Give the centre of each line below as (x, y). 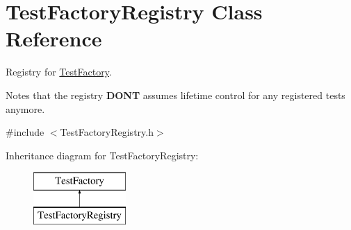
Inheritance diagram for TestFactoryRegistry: (102, 155)
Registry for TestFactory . (59, 72)
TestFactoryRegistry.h (107, 132)
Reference (54, 38)
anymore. (25, 108)
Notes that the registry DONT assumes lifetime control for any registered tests (175, 95)
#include (25, 132)
